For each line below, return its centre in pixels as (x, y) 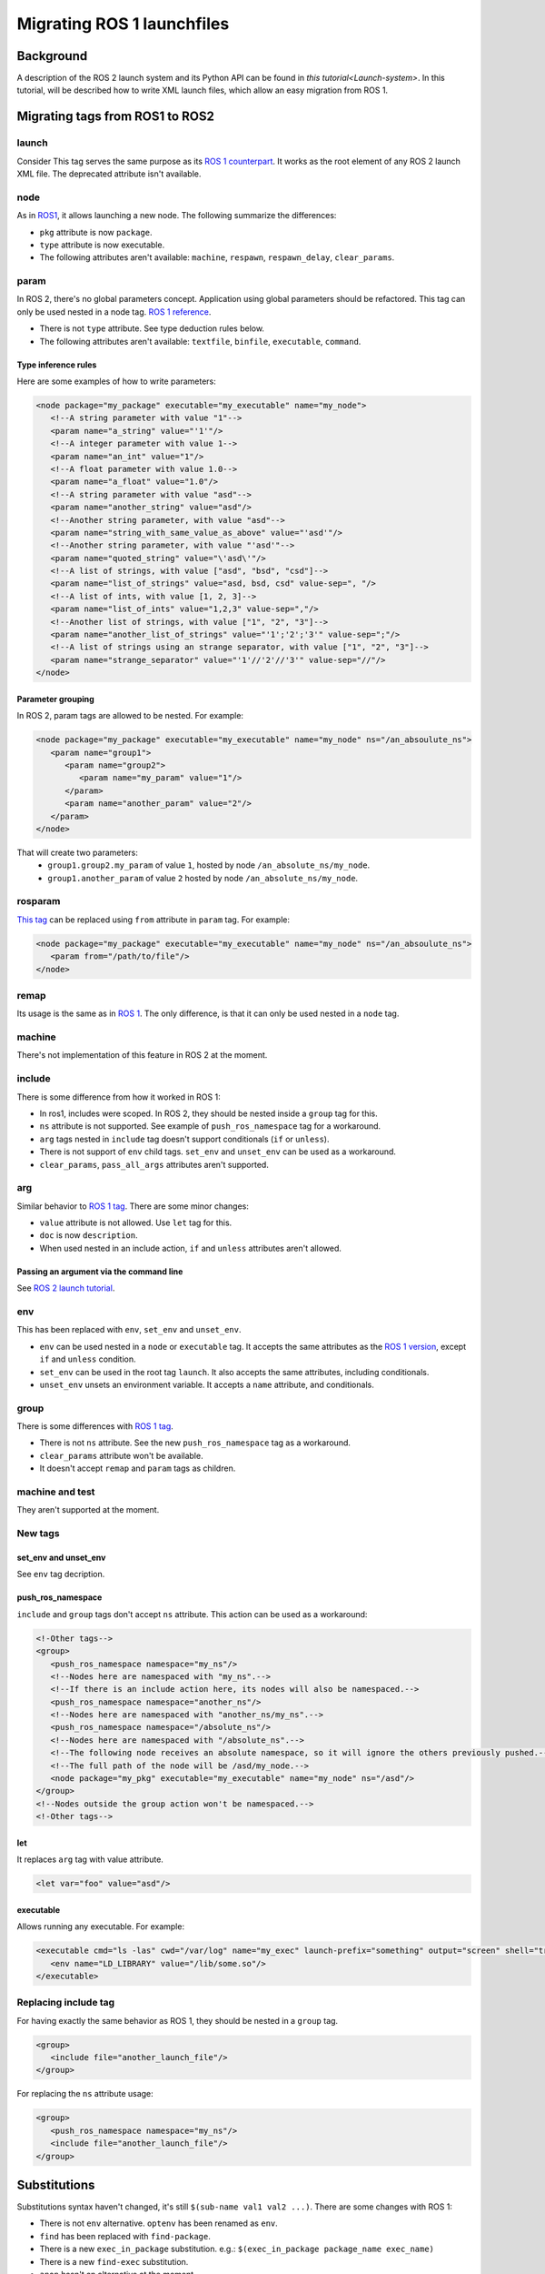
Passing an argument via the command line (100, 1271)
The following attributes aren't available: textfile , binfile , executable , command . (200, 341)
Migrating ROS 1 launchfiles (123, 24)
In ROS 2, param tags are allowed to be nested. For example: (130, 716)
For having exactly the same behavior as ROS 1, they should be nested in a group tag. (178, 2020)
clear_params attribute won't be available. (121, 1455)
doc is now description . (89, 1235)
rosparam (39, 901)
